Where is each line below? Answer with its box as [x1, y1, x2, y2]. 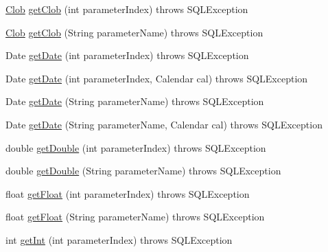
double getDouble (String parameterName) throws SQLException [5, 163, 281, 178]
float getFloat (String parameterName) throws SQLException [5, 209, 265, 224]
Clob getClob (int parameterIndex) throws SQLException [5, 2, 248, 16]
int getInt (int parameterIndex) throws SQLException [5, 232, 233, 247]
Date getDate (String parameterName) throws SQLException [5, 94, 264, 108]
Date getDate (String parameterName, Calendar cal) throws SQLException [5, 117, 323, 131]
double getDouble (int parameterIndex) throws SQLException [5, 140, 266, 154]
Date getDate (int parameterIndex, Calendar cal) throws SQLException [5, 71, 308, 85]
